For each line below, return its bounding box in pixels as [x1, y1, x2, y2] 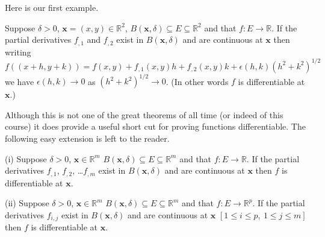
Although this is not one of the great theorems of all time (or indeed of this [5, 108, 283, 121]
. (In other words [166, 75, 229, 87]
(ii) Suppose [5, 197, 49, 209]
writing [5, 45, 31, 58]
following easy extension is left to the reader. [5, 132, 170, 145]
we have [5, 75, 34, 87]
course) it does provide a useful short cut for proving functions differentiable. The [5, 120, 306, 133]
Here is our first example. [5, 1, 99, 13]
